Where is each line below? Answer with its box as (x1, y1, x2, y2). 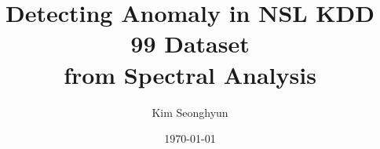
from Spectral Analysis (64, 58, 316, 90)
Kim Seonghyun (152, 104, 228, 120)
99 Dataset (130, 27, 250, 60)
